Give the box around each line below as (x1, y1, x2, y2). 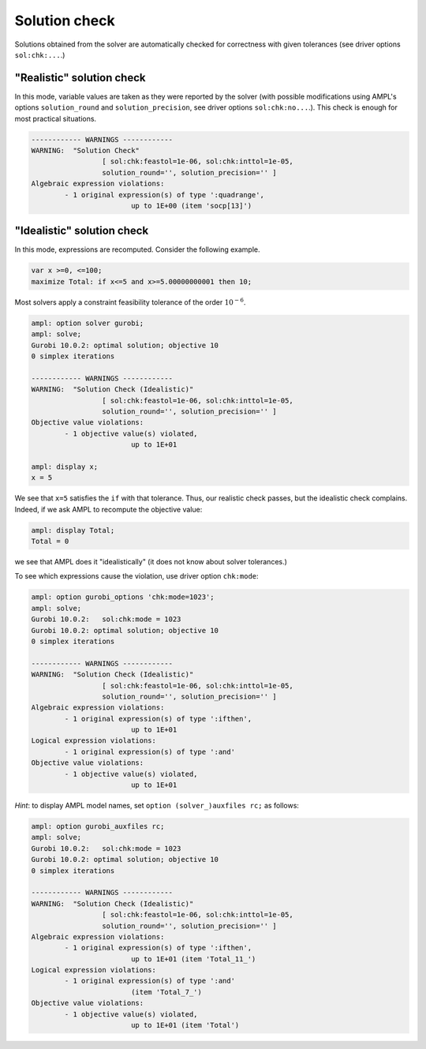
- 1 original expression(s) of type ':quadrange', (64, 190, 264, 199)
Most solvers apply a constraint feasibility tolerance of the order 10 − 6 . (14, 297, 246, 307)
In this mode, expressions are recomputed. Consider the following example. (14, 245, 260, 254)
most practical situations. (14, 114, 97, 123)
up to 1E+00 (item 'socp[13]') (130, 201, 252, 210)
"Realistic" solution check (14, 71, 146, 84)
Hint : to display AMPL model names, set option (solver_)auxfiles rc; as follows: (14, 801, 300, 810)
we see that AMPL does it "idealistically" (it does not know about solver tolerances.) (14, 557, 288, 566)
